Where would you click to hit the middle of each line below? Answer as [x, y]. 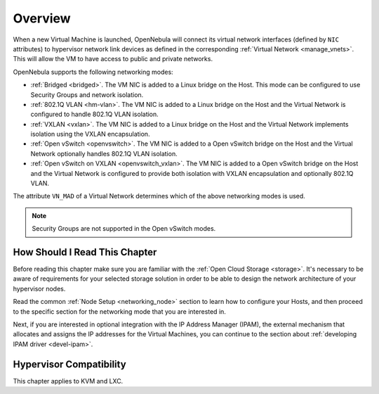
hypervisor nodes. [39, 288]
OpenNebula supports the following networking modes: [93, 72]
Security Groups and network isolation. [87, 94]
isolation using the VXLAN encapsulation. [90, 134]
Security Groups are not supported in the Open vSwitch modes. [124, 229]
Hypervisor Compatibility [69, 364]
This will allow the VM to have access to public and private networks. [113, 59]
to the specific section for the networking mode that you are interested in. [119, 311]
